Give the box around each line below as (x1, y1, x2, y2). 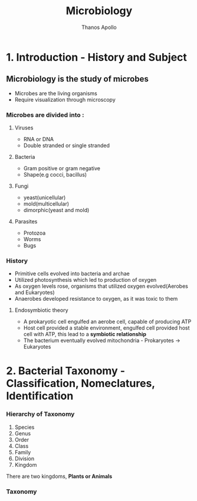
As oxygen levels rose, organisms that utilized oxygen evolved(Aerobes (14, 282, 189, 290)
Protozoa (23, 229, 46, 237)
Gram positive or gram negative (23, 165, 100, 172)
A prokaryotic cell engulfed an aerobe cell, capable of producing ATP (23, 318, 192, 326)
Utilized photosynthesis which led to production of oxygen (14, 276, 157, 284)
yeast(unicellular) (23, 194, 66, 201)
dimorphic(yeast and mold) (23, 207, 90, 214)
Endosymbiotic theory (14, 307, 69, 314)
